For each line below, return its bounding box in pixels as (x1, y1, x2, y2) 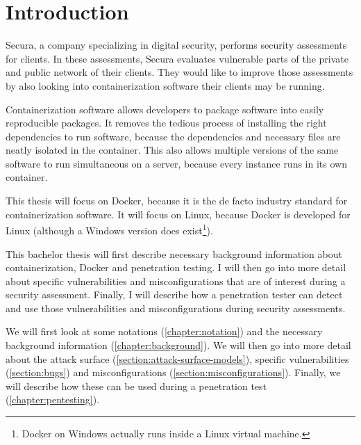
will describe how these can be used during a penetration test (6, 378, 267, 393)
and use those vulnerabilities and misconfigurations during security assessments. (6, 300, 346, 315)
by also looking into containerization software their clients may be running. (6, 78, 325, 92)
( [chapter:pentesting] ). (6, 392, 100, 407)
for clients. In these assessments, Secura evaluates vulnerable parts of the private (6, 51, 349, 65)
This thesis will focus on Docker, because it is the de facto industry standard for (6, 193, 348, 208)
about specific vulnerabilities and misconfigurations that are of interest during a (6, 273, 346, 288)
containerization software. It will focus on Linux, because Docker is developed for (6, 207, 351, 221)
